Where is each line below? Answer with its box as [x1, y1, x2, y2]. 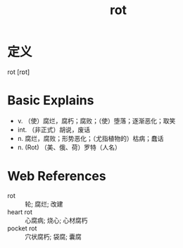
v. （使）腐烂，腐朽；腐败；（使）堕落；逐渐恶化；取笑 [17, 116, 176, 125]
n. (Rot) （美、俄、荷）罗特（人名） [17, 143, 121, 151]
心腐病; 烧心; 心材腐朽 [25, 216, 88, 224]
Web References [7, 168, 107, 185]
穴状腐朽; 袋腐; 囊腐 [25, 232, 82, 241]
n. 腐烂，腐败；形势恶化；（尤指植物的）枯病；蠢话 [17, 134, 164, 142]
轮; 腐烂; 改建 [25, 199, 63, 208]
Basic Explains [7, 92, 94, 108]
